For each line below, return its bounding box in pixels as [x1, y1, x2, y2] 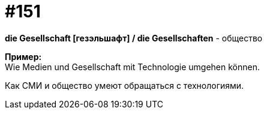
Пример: [5, 51, 42, 62]
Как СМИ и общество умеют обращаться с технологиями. [5, 80, 244, 91]
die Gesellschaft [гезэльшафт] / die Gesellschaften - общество [5, 32, 263, 43]
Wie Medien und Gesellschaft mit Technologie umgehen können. [5, 61, 260, 72]
